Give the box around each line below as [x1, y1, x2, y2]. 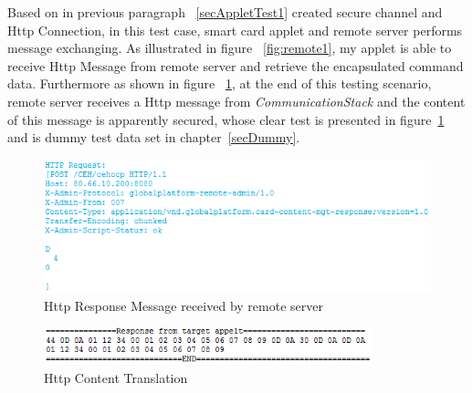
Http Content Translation [44, 367, 188, 387]
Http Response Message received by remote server [44, 295, 323, 315]
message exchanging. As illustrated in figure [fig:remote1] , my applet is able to [7, 38, 452, 57]
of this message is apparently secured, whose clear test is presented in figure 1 [7, 109, 445, 129]
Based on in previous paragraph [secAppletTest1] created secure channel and [7, 3, 443, 21]
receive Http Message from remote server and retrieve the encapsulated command [7, 56, 464, 75]
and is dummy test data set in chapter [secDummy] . [7, 128, 300, 147]
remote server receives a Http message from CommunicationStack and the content [7, 91, 466, 110]
